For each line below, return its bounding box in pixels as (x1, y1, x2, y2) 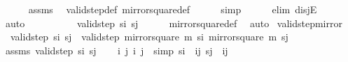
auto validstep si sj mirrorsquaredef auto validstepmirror (5, 15, 342, 30)
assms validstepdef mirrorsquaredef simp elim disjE (28, 2, 317, 16)
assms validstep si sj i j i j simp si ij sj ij (5, 42, 228, 57)
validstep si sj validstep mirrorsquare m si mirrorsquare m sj (10, 29, 288, 44)
